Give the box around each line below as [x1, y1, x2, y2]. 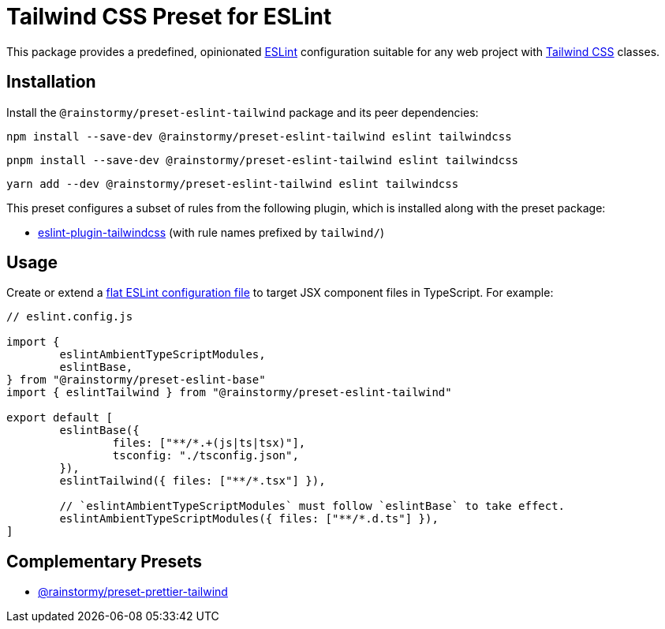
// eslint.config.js [6, 310, 133, 324]
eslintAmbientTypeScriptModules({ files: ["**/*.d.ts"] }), [59, 512, 439, 526]
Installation [6, 72, 96, 92]
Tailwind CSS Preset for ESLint [6, 3, 332, 30]
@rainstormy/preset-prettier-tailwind [38, 585, 228, 599]
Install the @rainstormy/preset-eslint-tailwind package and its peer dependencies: [6, 105, 479, 119]
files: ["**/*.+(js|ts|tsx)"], [112, 436, 306, 450]
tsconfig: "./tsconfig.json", [112, 449, 299, 462]
